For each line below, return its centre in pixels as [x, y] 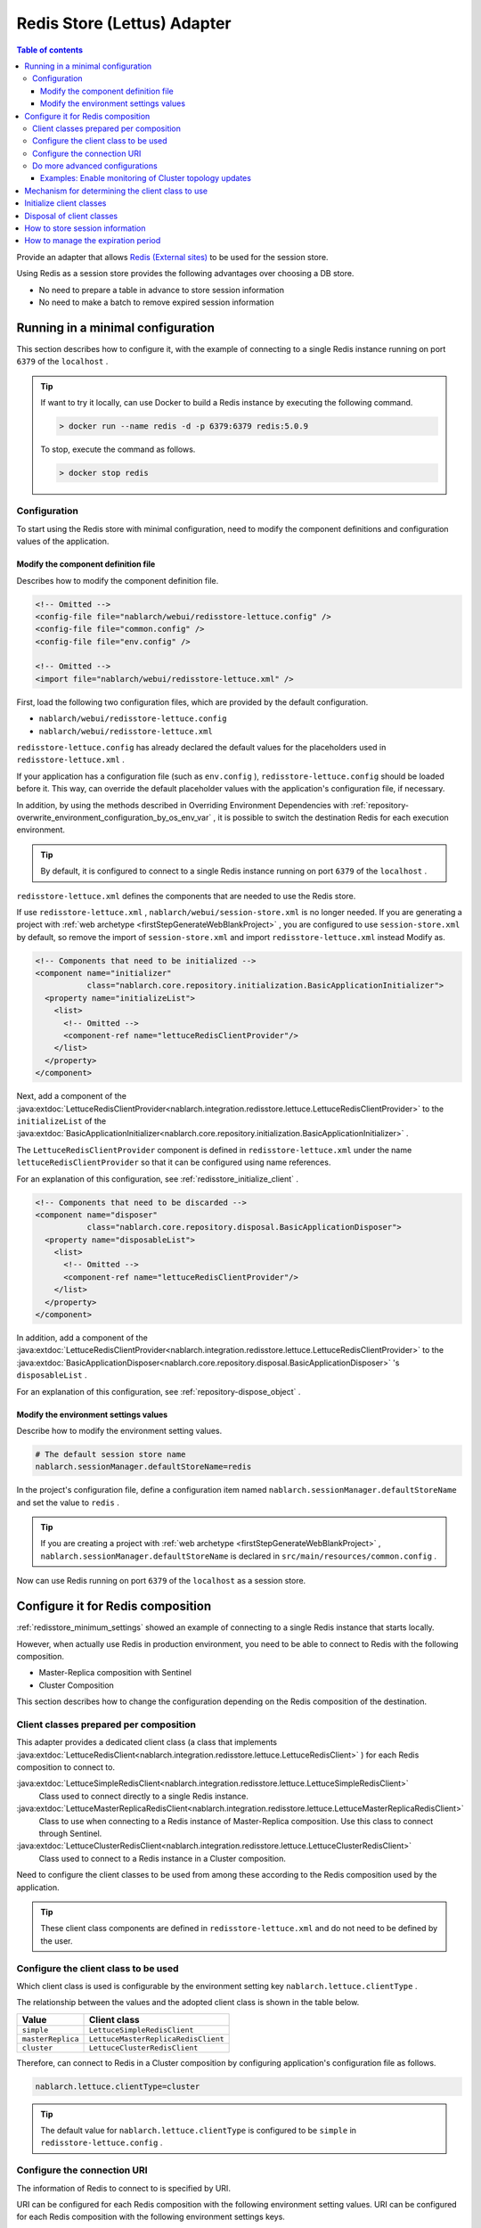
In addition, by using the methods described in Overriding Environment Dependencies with [183, 805]
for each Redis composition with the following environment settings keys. [151, 2217]
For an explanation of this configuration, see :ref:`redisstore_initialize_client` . [157, 1179]
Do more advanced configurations [95, 166]
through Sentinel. [70, 1833]
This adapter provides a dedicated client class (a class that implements [147, 1742]
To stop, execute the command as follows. [118, 449]
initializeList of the [61, 1121]
